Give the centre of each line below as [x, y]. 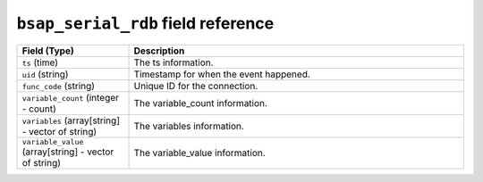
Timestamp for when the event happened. [222, 74]
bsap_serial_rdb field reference [145, 23]
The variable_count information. [201, 103]
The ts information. [174, 62]
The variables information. [189, 126]
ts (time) [40, 62]
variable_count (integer [71, 97]
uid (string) [45, 74]
